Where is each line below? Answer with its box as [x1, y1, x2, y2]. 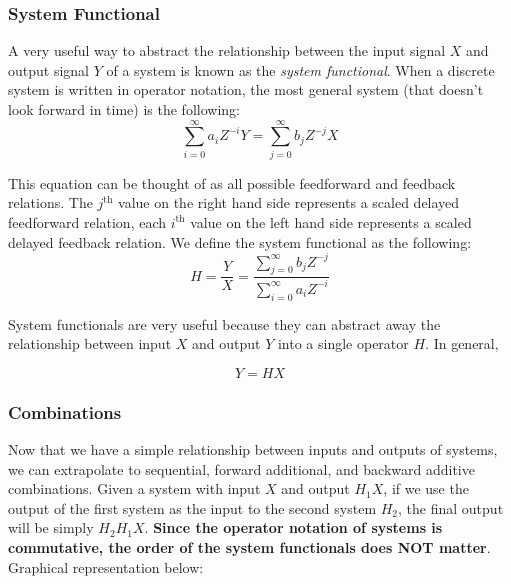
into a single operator [277, 333, 409, 354]
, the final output [398, 497, 504, 518]
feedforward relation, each [8, 211, 167, 232]
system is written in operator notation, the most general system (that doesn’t [8, 79, 484, 100]
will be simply [8, 517, 94, 538]
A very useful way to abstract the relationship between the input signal [8, 40, 446, 61]
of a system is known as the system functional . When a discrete [106, 59, 495, 80]
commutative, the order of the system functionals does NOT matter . [8, 536, 491, 557]
